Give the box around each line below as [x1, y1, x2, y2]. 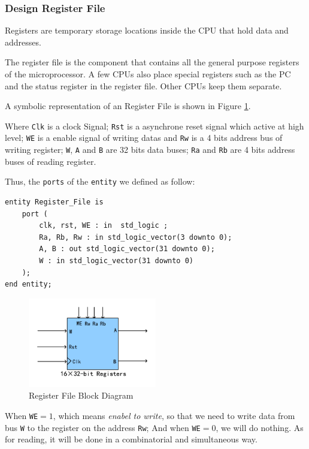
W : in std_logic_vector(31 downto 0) [39, 256, 193, 265]
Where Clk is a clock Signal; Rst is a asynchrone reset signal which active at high [5, 119, 304, 132]
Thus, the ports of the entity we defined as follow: [5, 175, 195, 188]
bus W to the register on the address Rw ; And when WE [5, 421, 201, 433]
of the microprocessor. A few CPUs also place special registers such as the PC [5, 68, 291, 80]
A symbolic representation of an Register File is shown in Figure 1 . [5, 100, 251, 112]
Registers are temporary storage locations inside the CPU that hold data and [5, 24, 289, 37]
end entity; [5, 280, 52, 289]
